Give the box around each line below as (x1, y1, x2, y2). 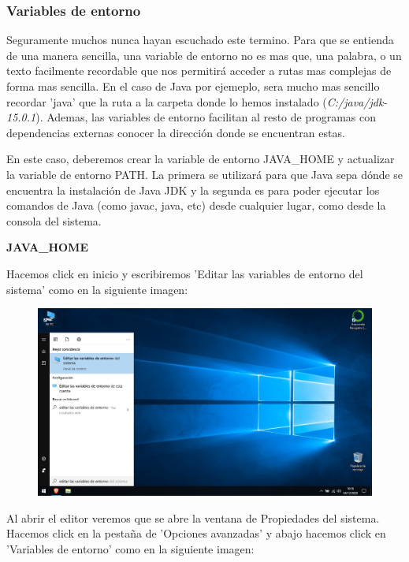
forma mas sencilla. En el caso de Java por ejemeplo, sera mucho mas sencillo (6, 78, 380, 94)
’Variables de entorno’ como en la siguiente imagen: (6, 540, 255, 556)
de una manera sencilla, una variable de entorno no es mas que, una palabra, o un (6, 47, 402, 63)
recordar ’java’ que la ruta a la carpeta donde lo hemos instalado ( (6, 93, 327, 110)
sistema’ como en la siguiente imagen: (6, 281, 188, 297)
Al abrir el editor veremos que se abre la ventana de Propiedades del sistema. (6, 509, 380, 526)
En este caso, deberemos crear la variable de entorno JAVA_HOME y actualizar (6, 151, 395, 167)
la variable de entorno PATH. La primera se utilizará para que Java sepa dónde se (6, 166, 403, 182)
